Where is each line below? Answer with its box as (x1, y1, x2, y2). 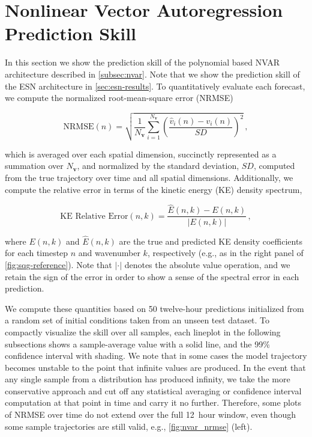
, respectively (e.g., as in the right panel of (147, 246, 304, 259)
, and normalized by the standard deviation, (77, 159, 239, 172)
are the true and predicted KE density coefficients (119, 234, 302, 247)
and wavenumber (78, 246, 140, 259)
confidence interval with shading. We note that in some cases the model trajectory (5, 349, 307, 362)
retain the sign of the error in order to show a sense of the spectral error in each (5, 270, 299, 283)
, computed (253, 159, 295, 172)
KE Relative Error (60, 212, 128, 221)
